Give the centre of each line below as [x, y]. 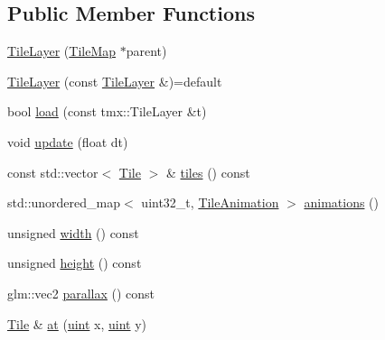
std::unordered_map [64, 202]
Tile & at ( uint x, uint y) [77, 323]
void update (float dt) [68, 141]
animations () [341, 202]
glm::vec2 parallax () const [81, 293]
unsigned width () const [73, 232]
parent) [146, 51]
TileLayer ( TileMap [62, 51]
